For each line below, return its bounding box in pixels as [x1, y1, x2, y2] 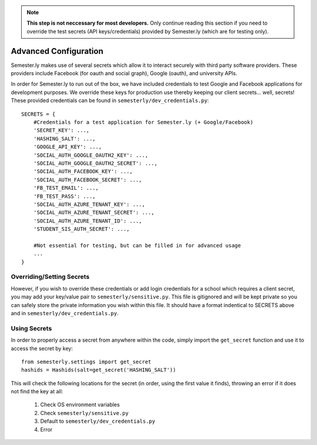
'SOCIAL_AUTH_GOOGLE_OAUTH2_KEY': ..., [33, 151, 149, 159]
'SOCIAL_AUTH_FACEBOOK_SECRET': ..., [33, 176, 142, 183]
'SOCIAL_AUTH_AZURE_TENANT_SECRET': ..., [33, 209, 155, 216]
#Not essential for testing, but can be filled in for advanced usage [33, 242, 241, 249]
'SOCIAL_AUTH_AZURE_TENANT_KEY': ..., [33, 201, 146, 208]
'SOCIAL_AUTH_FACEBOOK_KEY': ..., [33, 168, 133, 175]
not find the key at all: [11, 388, 63, 395]
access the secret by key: [11, 345, 73, 352]
